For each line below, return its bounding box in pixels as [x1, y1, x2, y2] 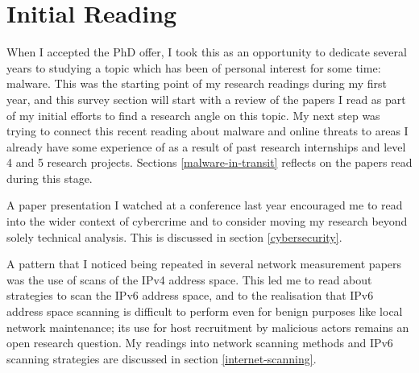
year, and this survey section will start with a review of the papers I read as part [6, 90, 406, 107]
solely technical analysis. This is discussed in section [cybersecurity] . [6, 228, 342, 245]
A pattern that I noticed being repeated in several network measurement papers [6, 255, 402, 272]
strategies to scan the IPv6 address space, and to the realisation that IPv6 [6, 287, 374, 304]
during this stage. [6, 169, 93, 186]
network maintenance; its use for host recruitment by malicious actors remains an [6, 318, 409, 335]
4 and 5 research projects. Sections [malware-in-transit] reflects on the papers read [6, 154, 413, 171]
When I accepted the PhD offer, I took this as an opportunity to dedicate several [6, 44, 407, 60]
